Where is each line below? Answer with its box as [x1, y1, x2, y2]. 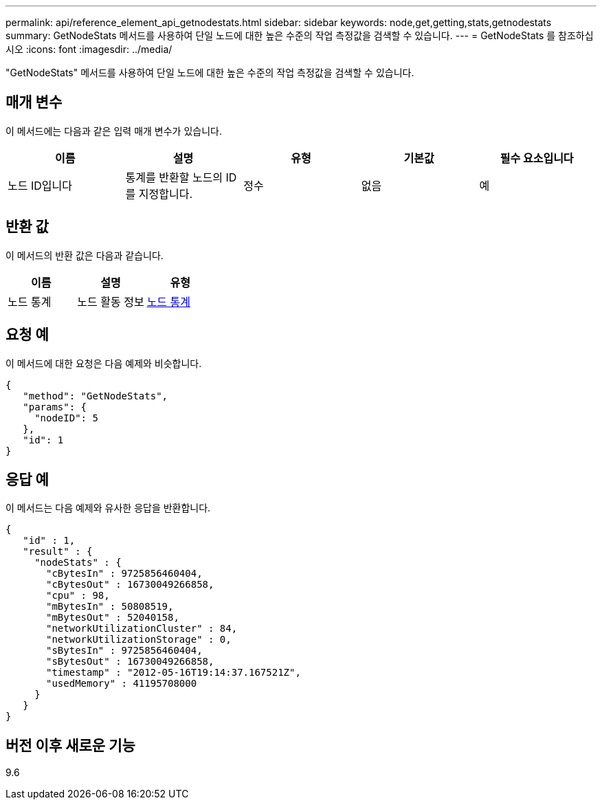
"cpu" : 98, [46, 590, 110, 602]
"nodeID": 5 [34, 412, 98, 423]
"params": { [23, 401, 87, 412]
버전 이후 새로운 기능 [5, 736, 135, 754]
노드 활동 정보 [77, 294, 144, 309]
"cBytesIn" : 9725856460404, [46, 568, 203, 580]
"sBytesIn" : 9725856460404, [46, 645, 203, 657]
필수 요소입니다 [500, 151, 574, 165]
